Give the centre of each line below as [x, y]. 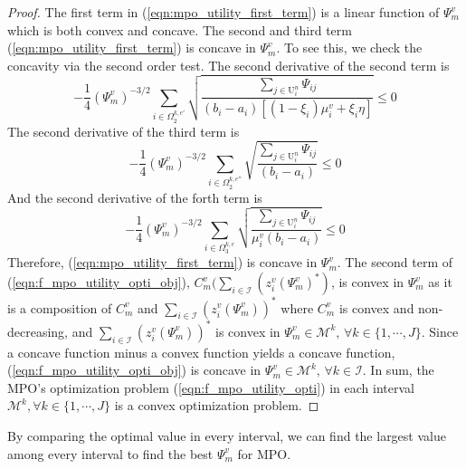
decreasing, [38, 331]
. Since [440, 331]
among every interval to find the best [110, 453]
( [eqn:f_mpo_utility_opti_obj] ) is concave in [134, 370]
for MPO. [264, 453]
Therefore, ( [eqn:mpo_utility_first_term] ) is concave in [162, 262]
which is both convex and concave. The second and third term [180, 29]
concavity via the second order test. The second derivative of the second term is [228, 65]
